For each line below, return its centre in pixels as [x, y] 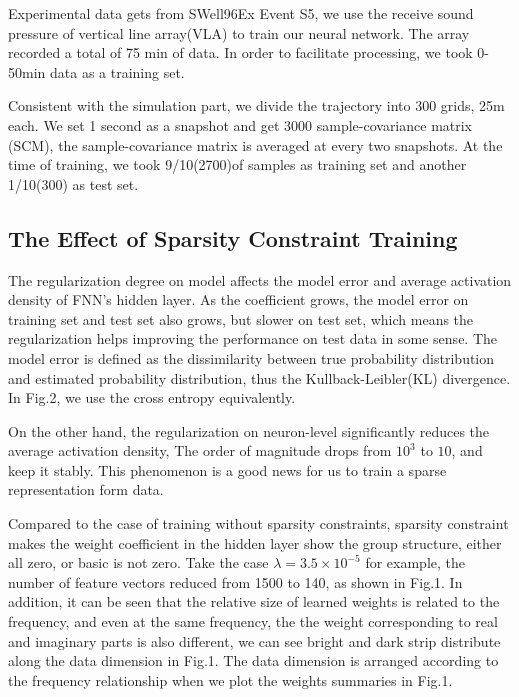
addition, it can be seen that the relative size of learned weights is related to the [254, 601]
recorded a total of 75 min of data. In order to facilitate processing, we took [240, 52]
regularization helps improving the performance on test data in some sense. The [253, 338]
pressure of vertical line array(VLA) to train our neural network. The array [239, 32]
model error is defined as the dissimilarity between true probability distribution [251, 357]
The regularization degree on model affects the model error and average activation [260, 279]
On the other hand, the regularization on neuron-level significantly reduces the [249, 430]
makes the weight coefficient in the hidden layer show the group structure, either [255, 542]
